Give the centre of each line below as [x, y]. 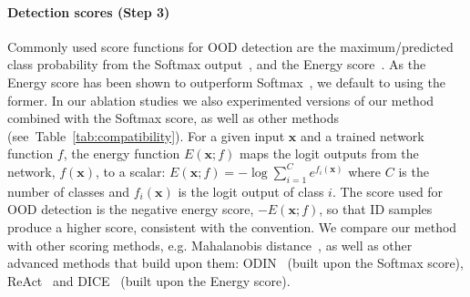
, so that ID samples [376, 209]
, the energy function [122, 154]
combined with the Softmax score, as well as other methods [173, 118]
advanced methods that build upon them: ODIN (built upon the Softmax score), [235, 263]
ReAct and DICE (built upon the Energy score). [149, 280]
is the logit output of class [251, 191]
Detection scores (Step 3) [89, 11]
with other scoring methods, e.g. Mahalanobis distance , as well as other [210, 245]
